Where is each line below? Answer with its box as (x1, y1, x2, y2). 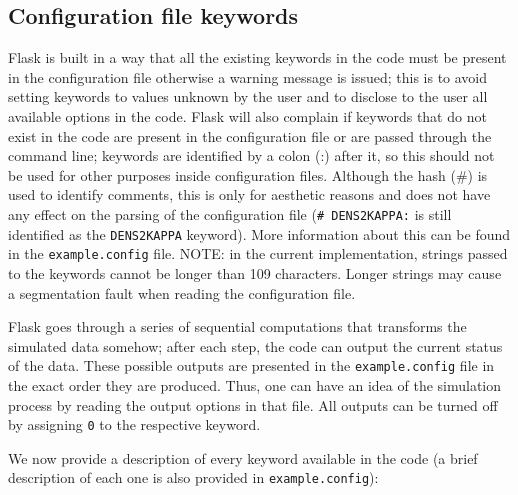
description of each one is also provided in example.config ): (8, 467, 379, 488)
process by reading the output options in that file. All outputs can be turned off (8, 394, 498, 415)
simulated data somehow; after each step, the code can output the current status (8, 335, 503, 356)
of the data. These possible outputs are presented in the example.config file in (8, 355, 495, 376)
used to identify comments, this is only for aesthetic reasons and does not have (8, 184, 491, 205)
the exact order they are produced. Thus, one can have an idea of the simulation (8, 374, 502, 395)
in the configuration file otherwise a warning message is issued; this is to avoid (8, 66, 488, 87)
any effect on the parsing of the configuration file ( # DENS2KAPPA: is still (8, 203, 452, 224)
